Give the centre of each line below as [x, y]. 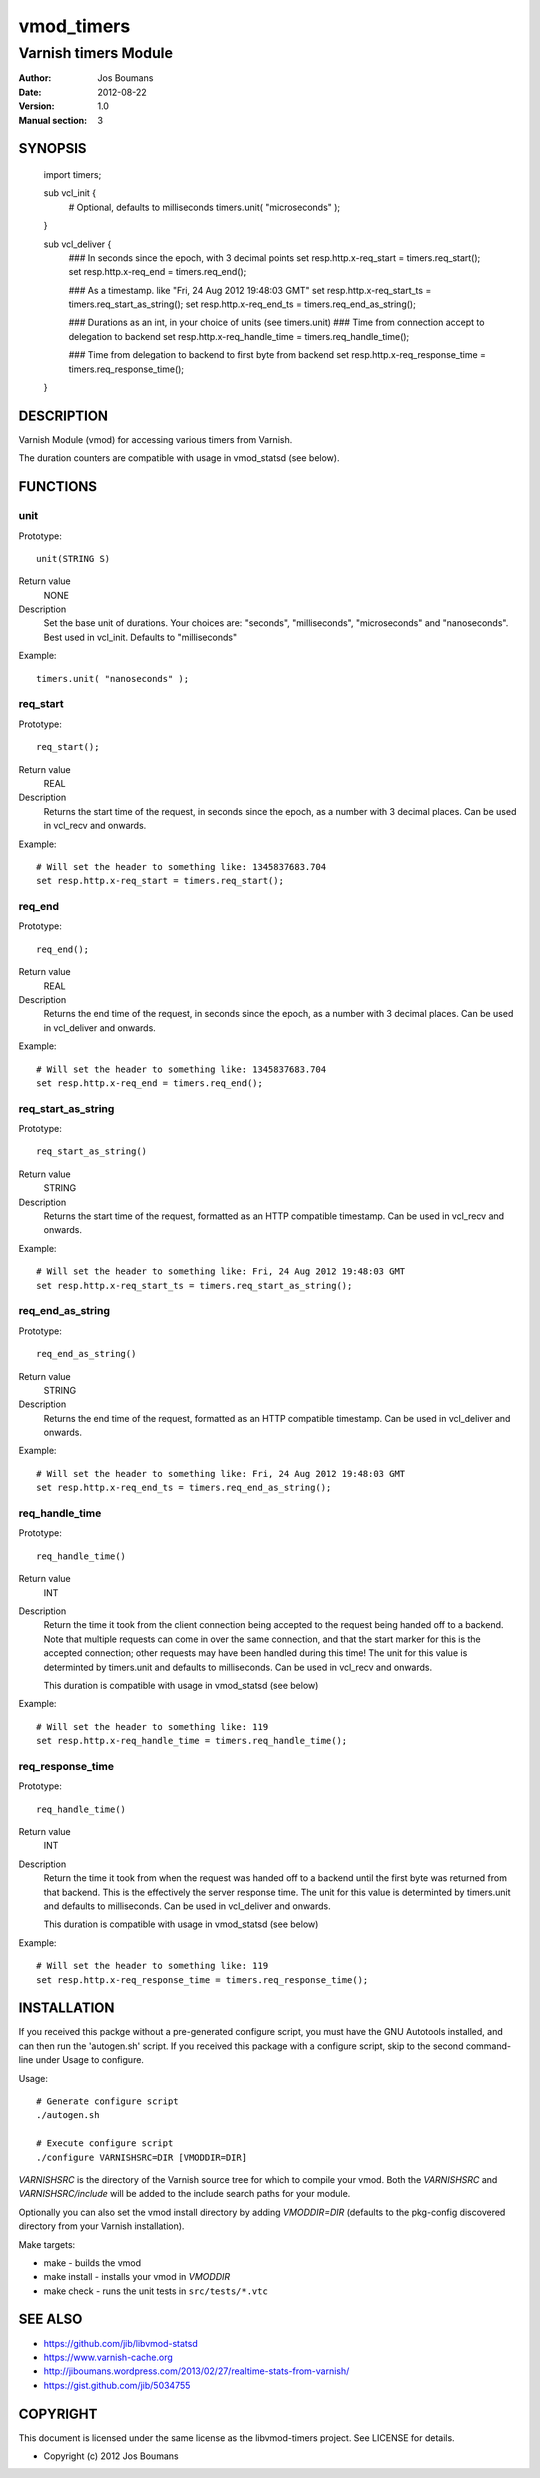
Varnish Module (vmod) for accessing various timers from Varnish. [155, 439]
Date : [30, 92]
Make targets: [47, 2244]
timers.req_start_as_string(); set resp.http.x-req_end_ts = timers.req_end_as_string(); [242, 304]
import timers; [72, 174]
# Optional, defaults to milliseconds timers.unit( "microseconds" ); [204, 207]
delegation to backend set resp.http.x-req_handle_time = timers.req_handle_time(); [239, 336]
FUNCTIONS [58, 486]
